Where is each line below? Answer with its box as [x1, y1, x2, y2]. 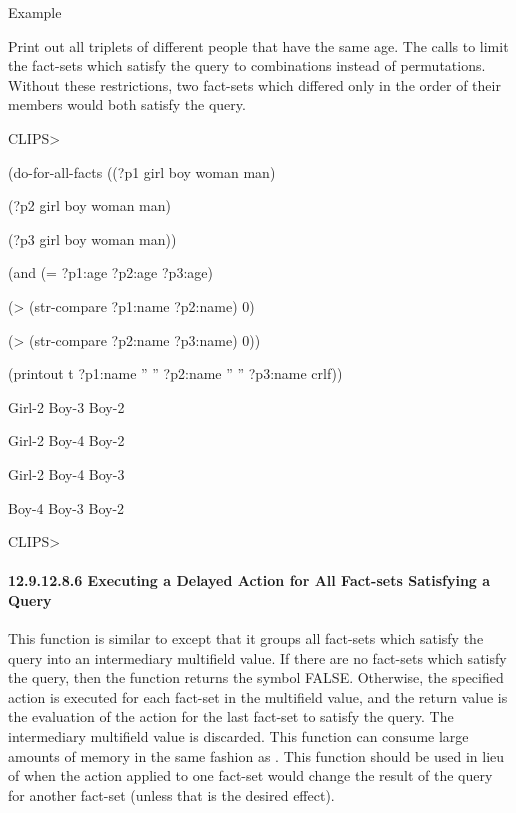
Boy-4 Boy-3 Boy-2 [8, 497, 125, 518]
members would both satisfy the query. [8, 94, 246, 115]
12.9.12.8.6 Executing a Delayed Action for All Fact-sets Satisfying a [8, 570, 491, 591]
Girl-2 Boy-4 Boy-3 [8, 463, 125, 484]
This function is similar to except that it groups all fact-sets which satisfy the [8, 628, 484, 649]
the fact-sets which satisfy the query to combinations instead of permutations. [8, 55, 486, 76]
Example [8, 2, 62, 22]
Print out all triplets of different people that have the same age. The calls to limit [8, 35, 509, 56]
